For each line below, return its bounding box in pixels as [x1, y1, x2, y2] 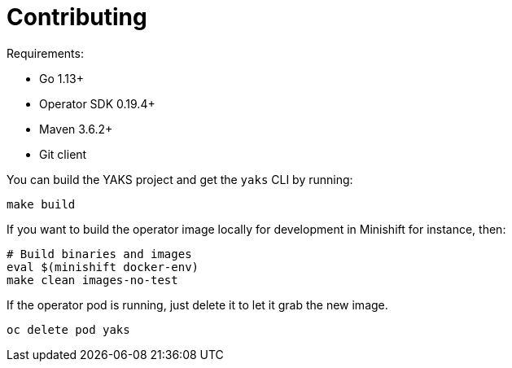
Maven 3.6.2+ [39, 121, 113, 136]
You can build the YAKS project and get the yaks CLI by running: [7, 172, 353, 186]
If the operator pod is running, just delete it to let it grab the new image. [7, 297, 388, 312]
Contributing [7, 3, 147, 31]
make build [7, 197, 76, 211]
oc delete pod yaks [7, 322, 130, 336]
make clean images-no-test [7, 273, 178, 287]
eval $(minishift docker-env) [7, 260, 199, 274]
